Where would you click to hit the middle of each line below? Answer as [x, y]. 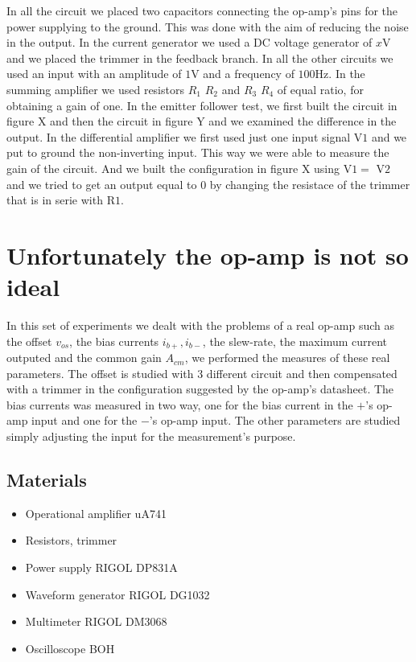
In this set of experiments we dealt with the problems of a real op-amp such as [200, 325]
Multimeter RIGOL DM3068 [96, 621]
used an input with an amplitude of [94, 74]
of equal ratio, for [320, 89]
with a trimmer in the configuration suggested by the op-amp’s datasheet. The [200, 389]
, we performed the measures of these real [287, 358]
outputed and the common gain [84, 358]
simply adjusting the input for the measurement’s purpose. [151, 436]
